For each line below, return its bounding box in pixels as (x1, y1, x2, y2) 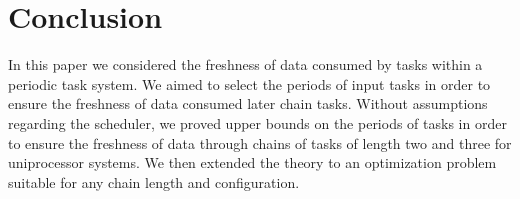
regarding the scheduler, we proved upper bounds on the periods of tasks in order (8, 112, 507, 133)
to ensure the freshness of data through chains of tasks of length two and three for (8, 132, 512, 153)
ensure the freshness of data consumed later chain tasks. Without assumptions (8, 93, 488, 114)
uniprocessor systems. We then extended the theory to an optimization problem (8, 152, 497, 173)
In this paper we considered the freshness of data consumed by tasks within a (8, 54, 483, 75)
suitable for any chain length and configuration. (8, 171, 300, 192)
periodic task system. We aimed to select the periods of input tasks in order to (8, 73, 491, 94)
